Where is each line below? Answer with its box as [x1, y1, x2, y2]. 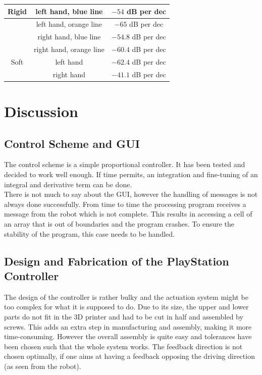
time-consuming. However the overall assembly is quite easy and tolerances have [4, 331, 252, 342]
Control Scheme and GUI [4, 135, 140, 151]
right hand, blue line [37, 31, 101, 42]
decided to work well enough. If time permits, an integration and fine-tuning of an [4, 169, 258, 179]
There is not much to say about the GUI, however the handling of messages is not [4, 189, 258, 199]
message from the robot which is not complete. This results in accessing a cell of [4, 208, 252, 219]
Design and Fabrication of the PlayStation [4, 253, 229, 269]
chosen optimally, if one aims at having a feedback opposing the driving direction [4, 351, 255, 361]
